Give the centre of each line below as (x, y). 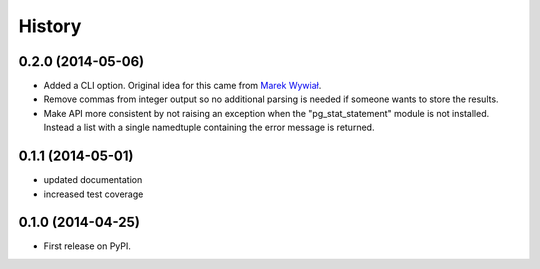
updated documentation (93, 180)
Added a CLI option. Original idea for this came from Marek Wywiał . (182, 86)
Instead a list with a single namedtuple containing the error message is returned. (209, 127)
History (50, 26)
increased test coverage (93, 194)
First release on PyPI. (87, 246)
